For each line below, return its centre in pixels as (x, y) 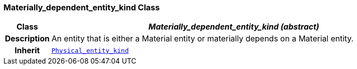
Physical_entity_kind (90, 50)
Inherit (27, 51)
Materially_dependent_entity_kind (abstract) (234, 27)
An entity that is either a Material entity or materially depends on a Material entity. (202, 39)
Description (27, 39)
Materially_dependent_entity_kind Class (82, 7)
